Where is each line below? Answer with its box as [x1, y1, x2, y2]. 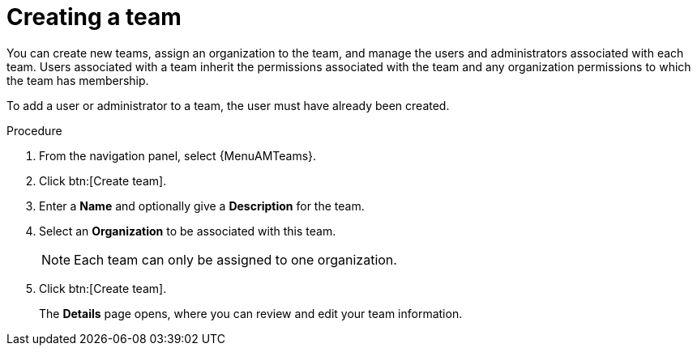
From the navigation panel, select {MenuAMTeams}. [39, 148, 317, 163]
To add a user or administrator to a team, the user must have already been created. [6, 98, 450, 112]
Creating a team [6, 3, 182, 31]
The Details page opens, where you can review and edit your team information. [39, 306, 463, 320]
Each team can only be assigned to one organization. [74, 251, 397, 268]
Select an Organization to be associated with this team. [39, 223, 336, 238]
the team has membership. [6, 73, 149, 87]
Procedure [6, 123, 62, 138]
